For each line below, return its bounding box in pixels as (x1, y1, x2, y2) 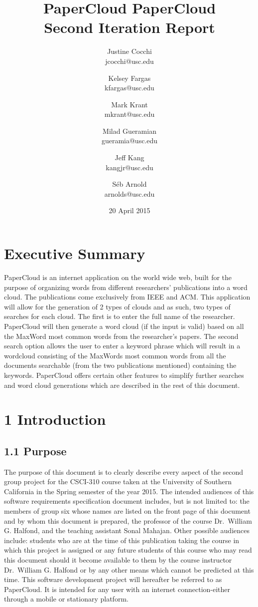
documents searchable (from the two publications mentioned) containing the (4, 360, 237, 370)
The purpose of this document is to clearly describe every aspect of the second (4, 466, 244, 477)
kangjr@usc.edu (106, 162, 153, 172)
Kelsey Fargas (108, 72, 151, 83)
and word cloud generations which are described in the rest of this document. (4, 379, 240, 390)
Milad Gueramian (103, 125, 156, 136)
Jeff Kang (115, 152, 144, 163)
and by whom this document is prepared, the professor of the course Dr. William (4, 515, 252, 526)
